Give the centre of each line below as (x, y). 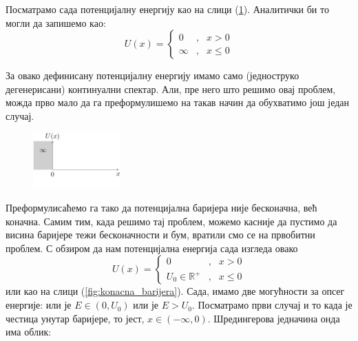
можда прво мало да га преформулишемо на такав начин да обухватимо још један (178, 102)
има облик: (29, 332)
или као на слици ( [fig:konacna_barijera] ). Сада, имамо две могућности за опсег (175, 291)
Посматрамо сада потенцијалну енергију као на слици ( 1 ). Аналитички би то (167, 9)
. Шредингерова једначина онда (274, 318)
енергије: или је (39, 305)
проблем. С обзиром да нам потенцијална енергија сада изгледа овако (152, 248)
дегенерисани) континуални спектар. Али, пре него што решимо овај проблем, (171, 89)
